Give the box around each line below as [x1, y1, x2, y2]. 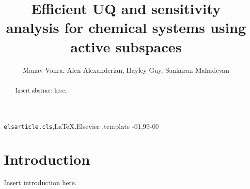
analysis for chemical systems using [6, 17, 246, 37]
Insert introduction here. [4, 177, 77, 188]
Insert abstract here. [15, 86, 67, 94]
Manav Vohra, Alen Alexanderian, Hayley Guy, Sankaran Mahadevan [22, 64, 230, 75]
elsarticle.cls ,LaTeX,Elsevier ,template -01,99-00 [4, 121, 159, 131]
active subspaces [70, 36, 182, 56]
